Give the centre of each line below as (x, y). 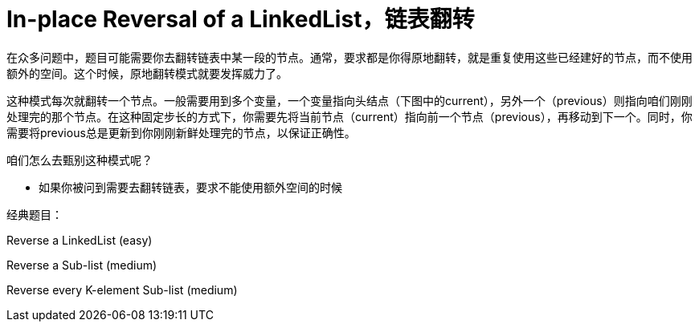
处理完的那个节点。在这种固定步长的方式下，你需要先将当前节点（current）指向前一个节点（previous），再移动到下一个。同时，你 (349, 116)
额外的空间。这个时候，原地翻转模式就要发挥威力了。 (147, 73)
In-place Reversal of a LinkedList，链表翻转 (241, 19)
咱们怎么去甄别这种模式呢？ (80, 160)
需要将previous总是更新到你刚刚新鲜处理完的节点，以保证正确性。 (181, 132)
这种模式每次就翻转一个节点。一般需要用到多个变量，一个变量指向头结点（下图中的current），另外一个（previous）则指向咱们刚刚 (349, 100)
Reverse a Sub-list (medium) (82, 265)
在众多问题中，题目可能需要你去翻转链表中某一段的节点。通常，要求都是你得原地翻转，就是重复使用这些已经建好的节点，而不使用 (349, 57)
